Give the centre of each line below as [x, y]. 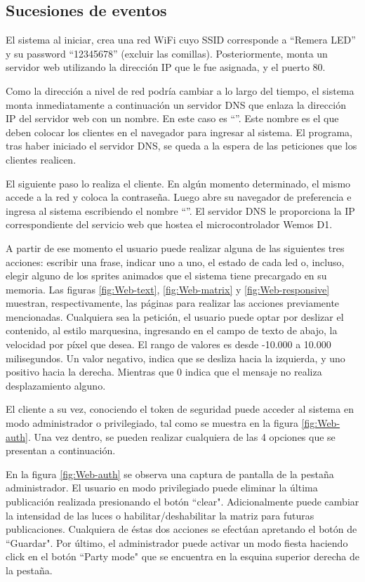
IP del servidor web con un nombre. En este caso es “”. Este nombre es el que [172, 118]
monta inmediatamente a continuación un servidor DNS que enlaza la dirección [176, 104]
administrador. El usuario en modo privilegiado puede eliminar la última [162, 488]
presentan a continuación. [61, 450]
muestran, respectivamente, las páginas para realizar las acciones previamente [173, 303]
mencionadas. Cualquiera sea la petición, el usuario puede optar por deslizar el [175, 316]
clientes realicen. [41, 159]
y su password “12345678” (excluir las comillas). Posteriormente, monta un [167, 53]
